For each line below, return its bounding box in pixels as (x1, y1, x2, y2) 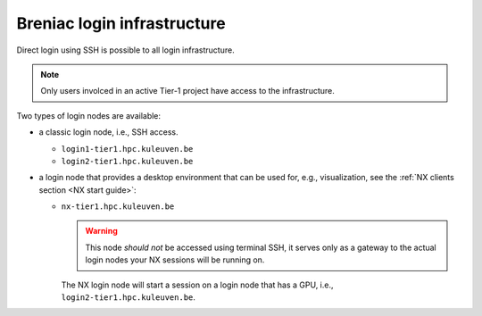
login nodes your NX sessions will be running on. (85, 254, 265, 265)
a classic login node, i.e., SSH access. (38, 127, 179, 137)
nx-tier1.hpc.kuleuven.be (61, 202, 175, 212)
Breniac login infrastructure (16, 13, 227, 33)
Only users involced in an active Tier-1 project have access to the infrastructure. (40, 86, 335, 96)
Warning (85, 226, 118, 237)
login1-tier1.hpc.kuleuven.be (61, 144, 194, 154)
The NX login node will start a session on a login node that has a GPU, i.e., (61, 279, 334, 290)
